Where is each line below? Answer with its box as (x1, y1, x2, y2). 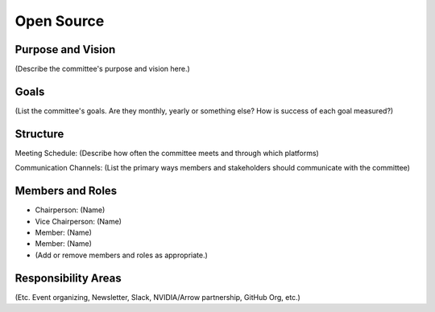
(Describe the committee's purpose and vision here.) (14, 64, 191, 74)
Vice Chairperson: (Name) (35, 216, 122, 226)
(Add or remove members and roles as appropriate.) (35, 250, 209, 260)
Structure (14, 127, 64, 141)
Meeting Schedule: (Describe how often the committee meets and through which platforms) (14, 148, 320, 158)
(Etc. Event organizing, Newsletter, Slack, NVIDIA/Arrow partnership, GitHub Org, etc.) (14, 292, 301, 302)
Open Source (14, 12, 105, 30)
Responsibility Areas (14, 271, 122, 285)
